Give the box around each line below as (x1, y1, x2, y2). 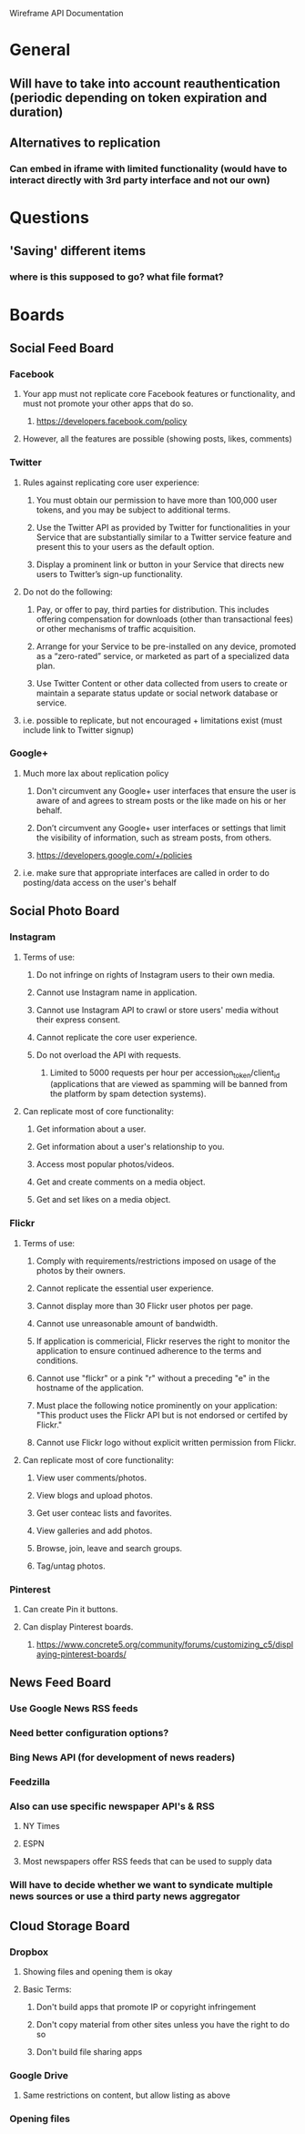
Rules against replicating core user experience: (22, 477, 200, 488)
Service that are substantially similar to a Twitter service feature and (36, 532, 292, 543)
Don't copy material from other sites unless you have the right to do (36, 2018, 290, 2029)
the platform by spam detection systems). (49, 1088, 207, 1100)
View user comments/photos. (36, 1472, 147, 1483)
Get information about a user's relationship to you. (36, 1142, 225, 1153)
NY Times (22, 1821, 61, 1832)
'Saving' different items (9, 243, 147, 259)
